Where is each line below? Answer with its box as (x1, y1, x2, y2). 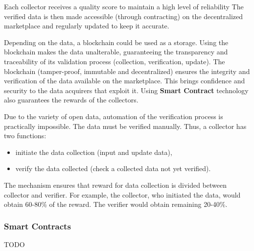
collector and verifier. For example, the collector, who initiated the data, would (4, 189, 241, 200)
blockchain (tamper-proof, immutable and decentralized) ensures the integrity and (4, 66, 250, 76)
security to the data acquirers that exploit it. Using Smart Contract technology (4, 85, 249, 95)
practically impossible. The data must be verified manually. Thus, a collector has (4, 121, 247, 131)
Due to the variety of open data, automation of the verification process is (4, 111, 223, 121)
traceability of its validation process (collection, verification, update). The (4, 56, 225, 66)
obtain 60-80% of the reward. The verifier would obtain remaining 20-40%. (4, 199, 228, 209)
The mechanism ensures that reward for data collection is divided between (4, 179, 227, 190)
